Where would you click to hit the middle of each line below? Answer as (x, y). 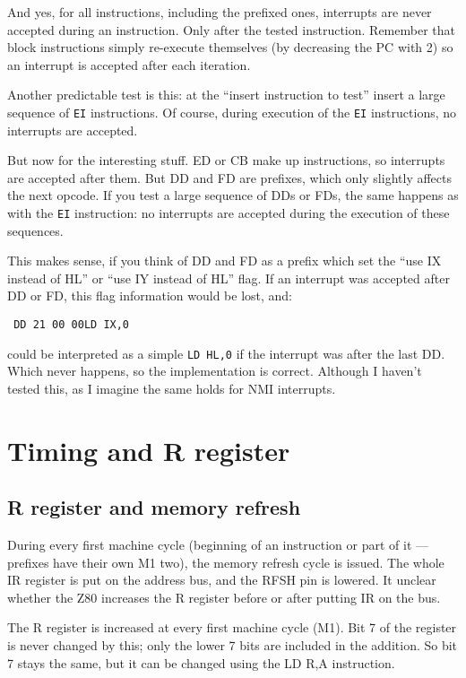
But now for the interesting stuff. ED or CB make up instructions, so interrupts (226, 160)
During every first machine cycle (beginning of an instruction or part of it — (218, 545)
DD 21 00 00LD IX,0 (72, 325)
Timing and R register (149, 450)
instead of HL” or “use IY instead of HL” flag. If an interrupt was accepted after (229, 278)
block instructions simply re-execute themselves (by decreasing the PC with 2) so (230, 47)
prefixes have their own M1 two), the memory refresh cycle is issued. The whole (226, 562)
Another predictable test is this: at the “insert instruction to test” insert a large (226, 95)
